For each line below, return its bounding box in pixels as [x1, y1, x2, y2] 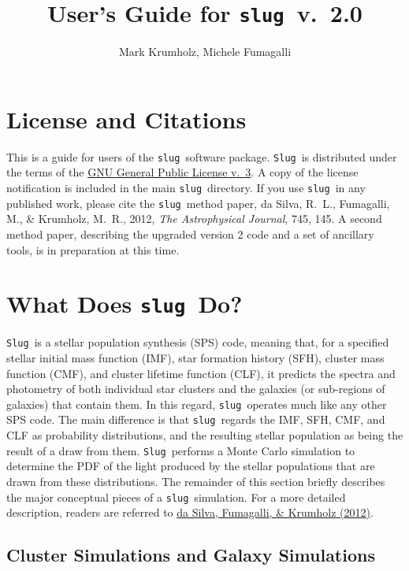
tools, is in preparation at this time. [6, 241, 180, 258]
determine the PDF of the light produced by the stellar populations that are [6, 458, 375, 474]
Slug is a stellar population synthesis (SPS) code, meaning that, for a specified [6, 334, 389, 350]
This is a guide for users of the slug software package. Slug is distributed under [6, 148, 397, 165]
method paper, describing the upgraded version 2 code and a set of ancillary [6, 225, 374, 242]
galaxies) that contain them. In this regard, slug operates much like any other [6, 395, 387, 412]
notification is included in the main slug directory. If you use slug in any [6, 180, 366, 196]
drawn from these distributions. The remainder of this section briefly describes [6, 473, 385, 489]
